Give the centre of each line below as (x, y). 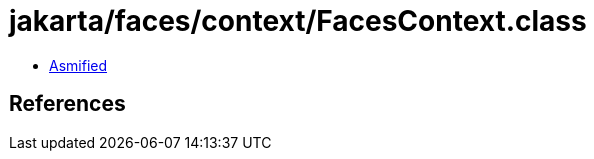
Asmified (78, 65)
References (67, 104)
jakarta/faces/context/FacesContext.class (298, 21)
